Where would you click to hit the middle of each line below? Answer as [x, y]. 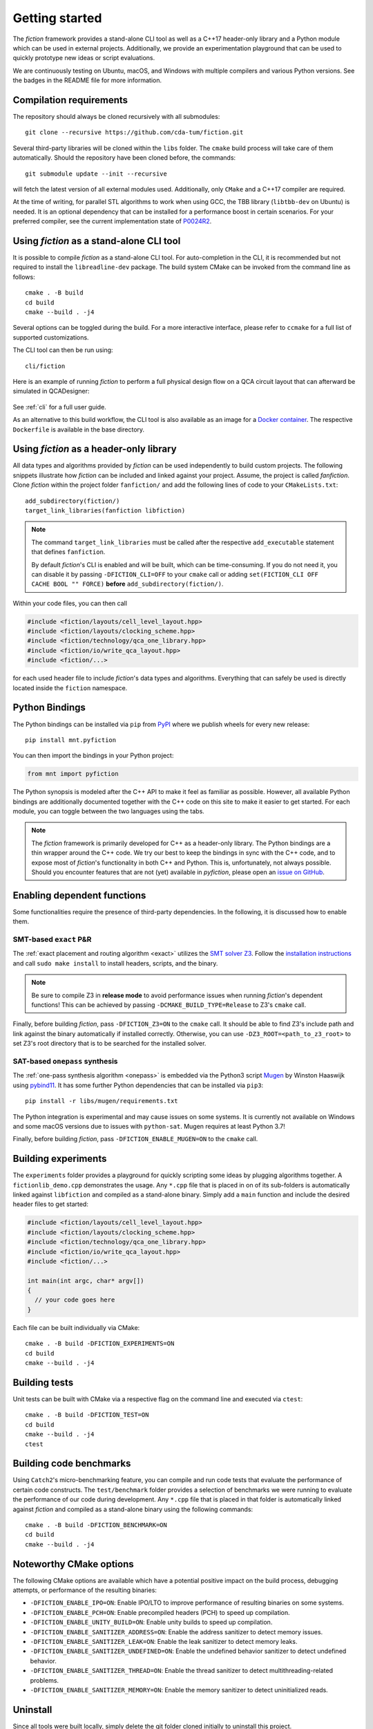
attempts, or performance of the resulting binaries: [85, 1590]
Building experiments [60, 1159]
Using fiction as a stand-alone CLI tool [97, 241]
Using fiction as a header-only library [95, 449]
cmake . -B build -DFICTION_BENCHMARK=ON [96, 1525]
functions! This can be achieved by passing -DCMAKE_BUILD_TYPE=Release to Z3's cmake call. [169, 1005]
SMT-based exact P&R [52, 939]
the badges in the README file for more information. [87, 80]
